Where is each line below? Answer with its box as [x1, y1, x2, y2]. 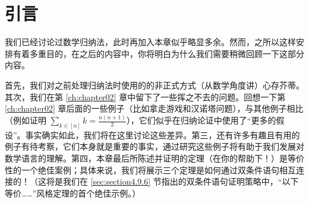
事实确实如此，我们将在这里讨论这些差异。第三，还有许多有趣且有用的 [25, 128, 300, 141]
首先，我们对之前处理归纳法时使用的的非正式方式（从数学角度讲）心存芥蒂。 [5, 78, 304, 91]
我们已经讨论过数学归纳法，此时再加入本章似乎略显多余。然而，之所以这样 [5, 36, 296, 48]
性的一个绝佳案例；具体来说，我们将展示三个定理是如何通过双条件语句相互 [5, 163, 296, 176]
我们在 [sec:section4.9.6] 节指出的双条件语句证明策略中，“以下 [62, 175, 299, 188]
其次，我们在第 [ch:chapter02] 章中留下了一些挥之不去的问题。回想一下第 [5, 90, 286, 103]
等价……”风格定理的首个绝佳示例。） [5, 186, 141, 199]
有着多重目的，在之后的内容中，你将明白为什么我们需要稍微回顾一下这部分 [12, 47, 304, 59]
